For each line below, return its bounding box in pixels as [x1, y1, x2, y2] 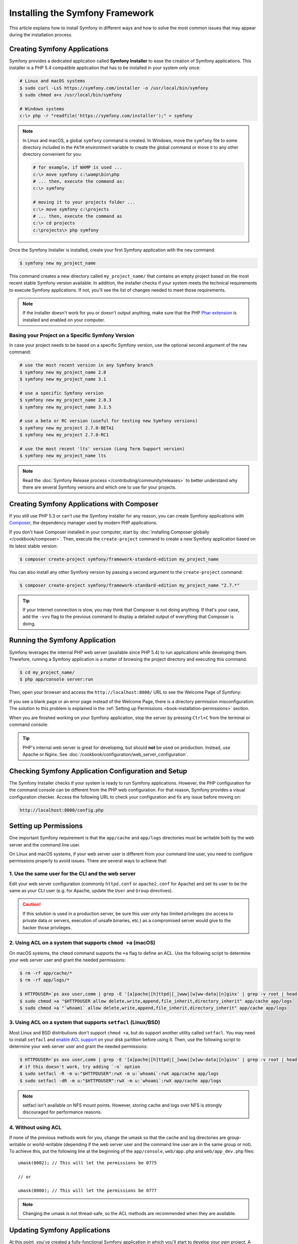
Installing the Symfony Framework [9, 7, 154, 18]
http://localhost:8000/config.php [19, 807, 104, 813]
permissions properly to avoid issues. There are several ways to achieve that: [9, 858, 167, 864]
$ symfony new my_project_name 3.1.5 [19, 404, 112, 410]
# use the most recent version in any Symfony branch [19, 362, 153, 368]
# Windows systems [19, 106, 65, 111]
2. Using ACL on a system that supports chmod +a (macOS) [9, 939, 156, 946]
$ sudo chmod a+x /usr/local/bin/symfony [19, 92, 122, 98]
